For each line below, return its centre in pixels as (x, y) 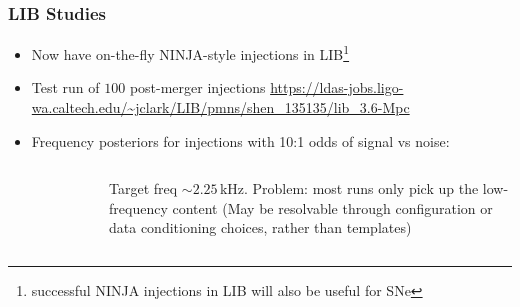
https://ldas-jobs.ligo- (337, 87)
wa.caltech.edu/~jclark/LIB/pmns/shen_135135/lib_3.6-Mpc (220, 107)
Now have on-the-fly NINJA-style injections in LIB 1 (190, 52)
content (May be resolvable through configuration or (332, 207)
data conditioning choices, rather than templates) (260, 227)
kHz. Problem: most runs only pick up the (349, 188)
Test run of (65, 87)
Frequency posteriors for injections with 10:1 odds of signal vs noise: (240, 140)
